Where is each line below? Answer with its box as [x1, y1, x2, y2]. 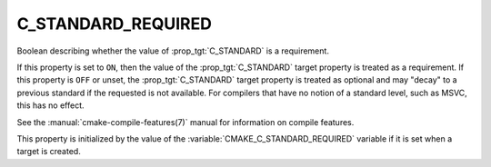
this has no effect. [16, 100, 85, 111]
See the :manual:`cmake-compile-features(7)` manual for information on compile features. [16, 116, 355, 127]
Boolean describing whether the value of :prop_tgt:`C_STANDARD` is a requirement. [16, 45, 329, 56]
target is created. [16, 146, 81, 157]
